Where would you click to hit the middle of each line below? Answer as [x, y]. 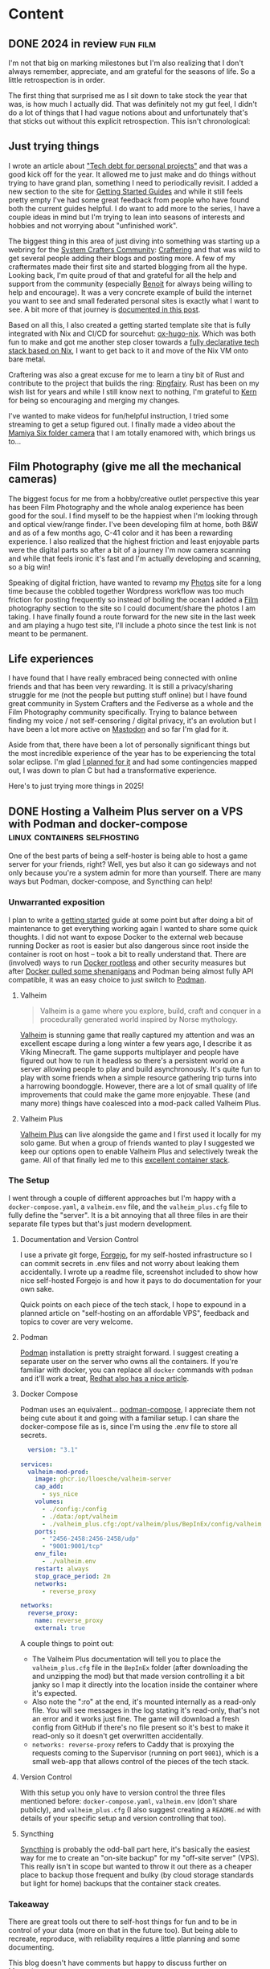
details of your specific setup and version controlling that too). [123, 1818]
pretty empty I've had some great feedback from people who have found [129, 200]
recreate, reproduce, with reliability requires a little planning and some [124, 1939]
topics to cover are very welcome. [76, 1322]
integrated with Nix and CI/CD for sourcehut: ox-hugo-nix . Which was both [132, 333]
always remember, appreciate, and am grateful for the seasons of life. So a [132, 71]
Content [36, 14]
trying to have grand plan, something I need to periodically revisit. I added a [133, 182]
